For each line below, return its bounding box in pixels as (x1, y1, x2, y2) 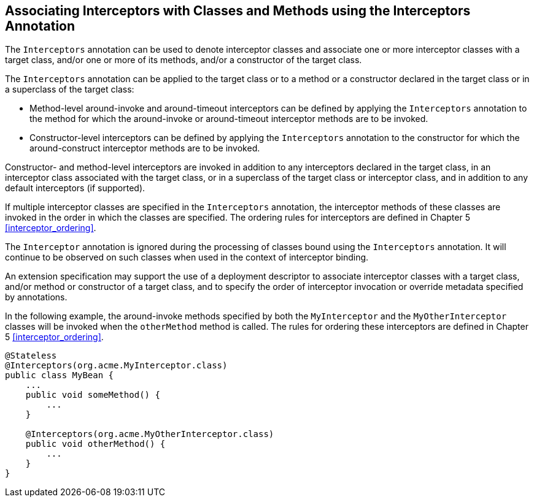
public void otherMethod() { (25, 439, 166, 449)
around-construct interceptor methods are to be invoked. (29, 143, 260, 154)
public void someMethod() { (25, 390, 160, 400)
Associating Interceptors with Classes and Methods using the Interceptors (5, 3, 471, 18)
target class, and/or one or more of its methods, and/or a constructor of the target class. (5, 55, 362, 66)
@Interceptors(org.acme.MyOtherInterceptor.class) (25, 429, 274, 439)
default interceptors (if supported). (5, 183, 145, 194)
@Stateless (5, 351, 57, 361)
